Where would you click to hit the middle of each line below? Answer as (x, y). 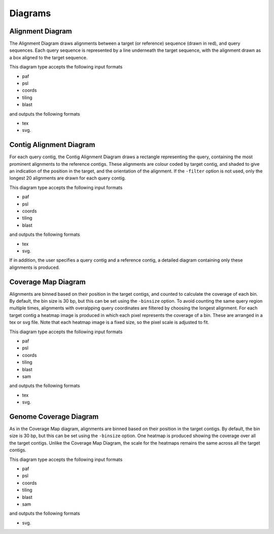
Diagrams (30, 13)
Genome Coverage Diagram (54, 417)
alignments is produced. (35, 267)
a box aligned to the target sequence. (48, 57)
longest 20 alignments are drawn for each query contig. (68, 178)
